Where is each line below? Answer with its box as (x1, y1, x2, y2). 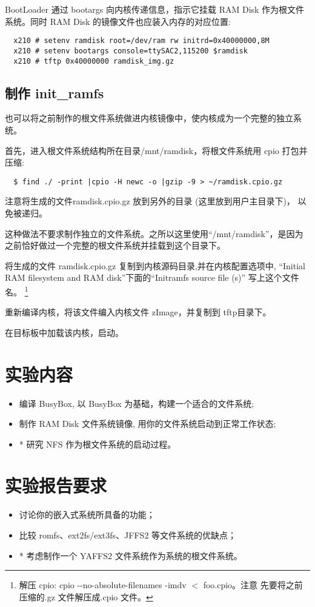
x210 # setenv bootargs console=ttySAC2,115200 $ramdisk (13, 46, 248, 55)
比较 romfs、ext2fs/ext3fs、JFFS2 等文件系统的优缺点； (19, 529, 237, 542)
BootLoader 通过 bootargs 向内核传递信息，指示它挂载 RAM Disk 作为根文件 (5, 3, 305, 15)
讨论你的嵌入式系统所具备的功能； (19, 508, 155, 521)
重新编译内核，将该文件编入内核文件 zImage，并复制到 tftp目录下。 (5, 306, 271, 318)
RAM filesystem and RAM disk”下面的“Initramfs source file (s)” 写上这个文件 (5, 271, 299, 284)
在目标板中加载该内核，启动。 (5, 326, 124, 338)
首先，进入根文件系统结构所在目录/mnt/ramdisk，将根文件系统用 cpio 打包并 (5, 144, 308, 156)
